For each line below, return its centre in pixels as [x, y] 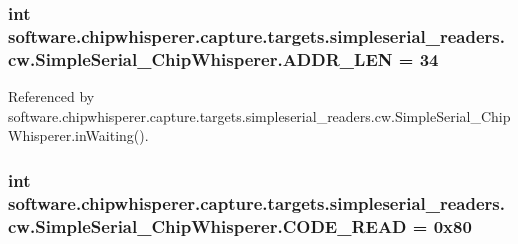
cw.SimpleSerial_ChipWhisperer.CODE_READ [207, 225]
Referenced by [51, 96]
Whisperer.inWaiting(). [78, 135]
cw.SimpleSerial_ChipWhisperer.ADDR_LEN [200, 58]
